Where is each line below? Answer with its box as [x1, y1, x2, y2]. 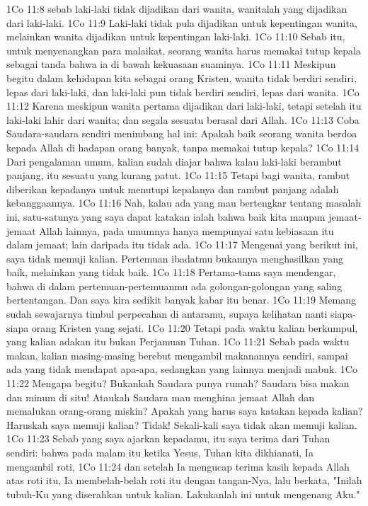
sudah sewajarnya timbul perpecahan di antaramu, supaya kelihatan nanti [6, 306, 328, 321]
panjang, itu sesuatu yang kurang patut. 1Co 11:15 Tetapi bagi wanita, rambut [6, 168, 350, 183]
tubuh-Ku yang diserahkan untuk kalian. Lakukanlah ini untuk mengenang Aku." [6, 486, 360, 501]
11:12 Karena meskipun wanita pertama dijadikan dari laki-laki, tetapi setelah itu [6, 98, 362, 113]
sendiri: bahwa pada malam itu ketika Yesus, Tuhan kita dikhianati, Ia [6, 445, 314, 459]
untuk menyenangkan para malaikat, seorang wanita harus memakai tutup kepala [6, 42, 361, 57]
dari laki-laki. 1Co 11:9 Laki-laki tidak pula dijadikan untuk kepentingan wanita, [6, 15, 357, 30]
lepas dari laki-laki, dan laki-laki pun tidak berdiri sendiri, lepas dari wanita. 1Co [6, 84, 360, 99]
